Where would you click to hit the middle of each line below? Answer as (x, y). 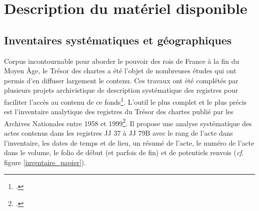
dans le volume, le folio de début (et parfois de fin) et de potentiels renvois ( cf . (124, 152)
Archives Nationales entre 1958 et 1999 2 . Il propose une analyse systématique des (128, 122)
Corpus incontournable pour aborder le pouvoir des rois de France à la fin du (122, 61)
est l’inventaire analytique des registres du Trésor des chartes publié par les (119, 111)
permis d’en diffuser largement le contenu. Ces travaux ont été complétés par (121, 80)
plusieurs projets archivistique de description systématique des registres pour (121, 90)
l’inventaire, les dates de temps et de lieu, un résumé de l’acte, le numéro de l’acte (129, 142)
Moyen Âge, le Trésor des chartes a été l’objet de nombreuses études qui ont (120, 71)
